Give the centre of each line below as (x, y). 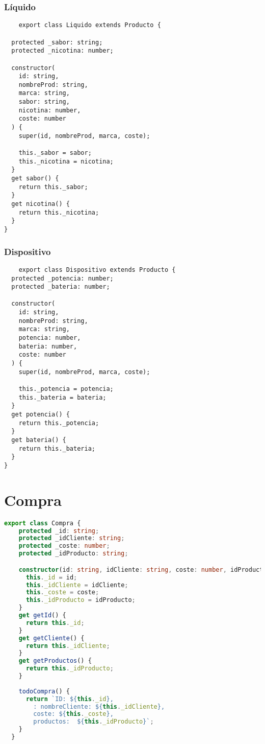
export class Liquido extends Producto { (90, 25)
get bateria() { (39, 440)
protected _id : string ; (59, 531)
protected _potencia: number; (62, 278)
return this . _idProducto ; (70, 669)
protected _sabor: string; (57, 42)
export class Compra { (43, 523)
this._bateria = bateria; (62, 397)
